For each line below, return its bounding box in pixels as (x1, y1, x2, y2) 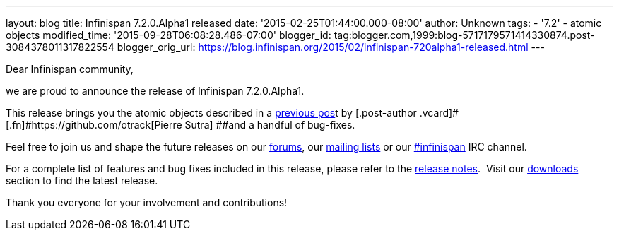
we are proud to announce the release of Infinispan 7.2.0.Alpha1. (6, 85, 305, 97)
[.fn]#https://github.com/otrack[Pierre (6, 119, 182, 131)
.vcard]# (419, 107, 459, 119)
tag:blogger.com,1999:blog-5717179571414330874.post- (334, 29, 595, 41)
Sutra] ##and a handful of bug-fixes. (184, 119, 355, 131)
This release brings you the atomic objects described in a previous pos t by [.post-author (6, 107, 417, 119)
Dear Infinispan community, (6, 63, 134, 75)
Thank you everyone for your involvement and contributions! (6, 196, 288, 208)
